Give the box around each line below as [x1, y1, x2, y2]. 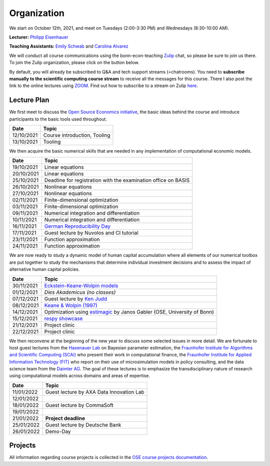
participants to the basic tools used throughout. [9, 116, 107, 122]
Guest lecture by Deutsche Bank [45, 421, 121, 428]
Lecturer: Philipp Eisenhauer [9, 34, 68, 40]
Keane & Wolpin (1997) [44, 302, 97, 309]
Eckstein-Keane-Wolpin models [44, 282, 118, 289]
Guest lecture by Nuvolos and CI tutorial [44, 229, 138, 236]
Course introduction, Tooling [43, 132, 110, 139]
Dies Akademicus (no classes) [44, 288, 116, 295]
